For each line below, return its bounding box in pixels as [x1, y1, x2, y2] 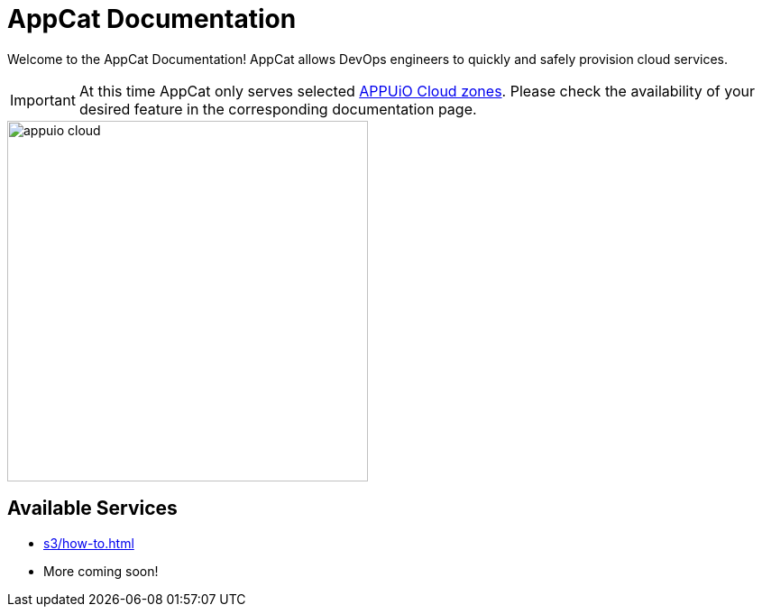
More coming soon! [43, 563, 159, 579]
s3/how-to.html [43, 535, 134, 551]
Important [10, 90, 76, 109]
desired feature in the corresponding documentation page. [78, 99, 477, 118]
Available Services [7, 497, 178, 520]
